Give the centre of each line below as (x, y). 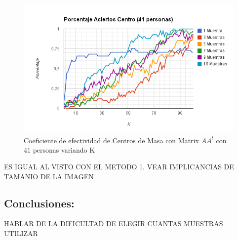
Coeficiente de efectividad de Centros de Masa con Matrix (111, 140)
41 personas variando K (59, 150)
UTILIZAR (21, 233)
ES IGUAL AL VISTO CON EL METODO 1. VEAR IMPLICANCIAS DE (119, 166)
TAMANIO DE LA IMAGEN (49, 176)
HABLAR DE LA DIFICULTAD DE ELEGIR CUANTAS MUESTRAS (114, 223)
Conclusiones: (39, 203)
